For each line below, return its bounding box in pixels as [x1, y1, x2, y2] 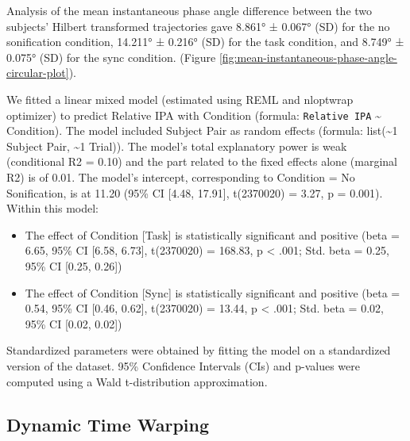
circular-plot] [6, 64, 69, 81]
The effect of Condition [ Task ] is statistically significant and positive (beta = [25, 226, 400, 243]
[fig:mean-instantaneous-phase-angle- [219, 48, 397, 65]
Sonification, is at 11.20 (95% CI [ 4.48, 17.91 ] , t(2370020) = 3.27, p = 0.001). [6, 184, 383, 201]
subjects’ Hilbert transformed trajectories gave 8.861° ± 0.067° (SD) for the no [6, 17, 390, 34]
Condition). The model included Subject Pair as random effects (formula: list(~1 [6, 122, 398, 139]
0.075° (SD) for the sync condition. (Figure [6, 48, 216, 65]
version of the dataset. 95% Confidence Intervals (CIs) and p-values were [6, 357, 360, 374]
